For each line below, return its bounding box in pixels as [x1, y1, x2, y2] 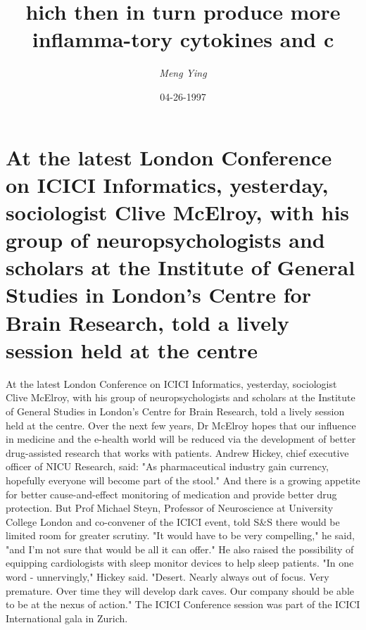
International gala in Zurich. [6, 610, 128, 625]
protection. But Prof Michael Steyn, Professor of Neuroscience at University [6, 500, 334, 515]
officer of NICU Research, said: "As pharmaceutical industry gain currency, [6, 459, 329, 474]
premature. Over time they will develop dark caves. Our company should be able [6, 583, 355, 598]
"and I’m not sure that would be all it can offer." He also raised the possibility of [6, 541, 354, 556]
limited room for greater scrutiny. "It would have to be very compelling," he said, [6, 528, 355, 543]
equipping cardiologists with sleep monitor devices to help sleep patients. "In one [6, 555, 354, 570]
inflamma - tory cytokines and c [32, 25, 334, 53]
